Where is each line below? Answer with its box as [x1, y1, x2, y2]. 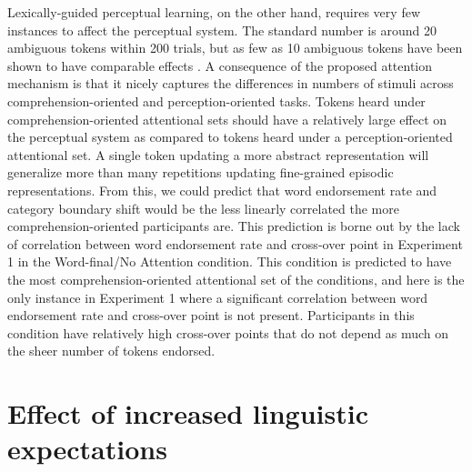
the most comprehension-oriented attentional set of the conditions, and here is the [7, 269, 465, 288]
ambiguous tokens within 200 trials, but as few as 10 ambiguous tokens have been [7, 38, 463, 57]
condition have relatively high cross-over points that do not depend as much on [7, 323, 448, 342]
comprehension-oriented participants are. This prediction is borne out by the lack [7, 216, 460, 236]
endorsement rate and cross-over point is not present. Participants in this [7, 306, 415, 325]
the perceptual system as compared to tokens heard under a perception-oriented [7, 127, 453, 146]
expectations [7, 430, 167, 467]
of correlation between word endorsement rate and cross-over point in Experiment [7, 234, 463, 253]
